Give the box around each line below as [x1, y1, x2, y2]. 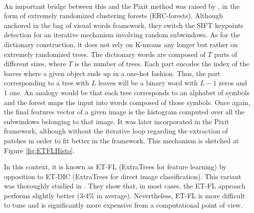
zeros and [219, 78, 247, 88]
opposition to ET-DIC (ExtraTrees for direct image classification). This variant [4, 171, 241, 181]
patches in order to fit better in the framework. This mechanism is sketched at [4, 135, 239, 145]
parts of [214, 49, 237, 59]
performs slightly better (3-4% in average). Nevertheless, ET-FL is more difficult [4, 190, 245, 200]
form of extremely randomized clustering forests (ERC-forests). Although [4, 10, 223, 21]
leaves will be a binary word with [98, 78, 198, 88]
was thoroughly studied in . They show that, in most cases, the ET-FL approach [4, 181, 246, 191]
